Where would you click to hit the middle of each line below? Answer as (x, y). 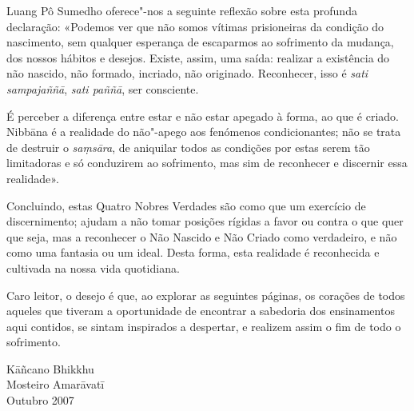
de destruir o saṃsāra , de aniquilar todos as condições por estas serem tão (188, 147)
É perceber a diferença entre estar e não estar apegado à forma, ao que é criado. (203, 116)
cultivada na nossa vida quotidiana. (93, 267)
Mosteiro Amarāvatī (56, 384)
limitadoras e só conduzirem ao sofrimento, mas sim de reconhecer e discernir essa (207, 163)
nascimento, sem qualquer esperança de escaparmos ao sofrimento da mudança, (200, 42)
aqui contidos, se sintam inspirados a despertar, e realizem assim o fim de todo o (204, 326)
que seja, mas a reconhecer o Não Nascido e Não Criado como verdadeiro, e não (202, 236)
